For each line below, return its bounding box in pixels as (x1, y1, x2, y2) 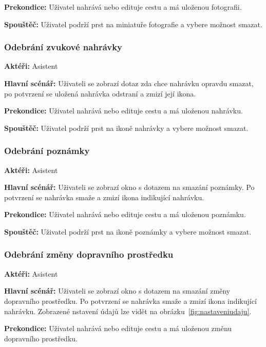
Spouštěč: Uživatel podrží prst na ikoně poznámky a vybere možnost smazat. (4, 226, 252, 237)
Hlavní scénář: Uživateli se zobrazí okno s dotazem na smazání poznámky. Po (4, 182, 255, 192)
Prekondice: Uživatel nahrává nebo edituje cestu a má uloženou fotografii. (4, 2, 242, 12)
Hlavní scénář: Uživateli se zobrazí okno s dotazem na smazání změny (4, 285, 231, 296)
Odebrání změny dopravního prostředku (4, 248, 174, 261)
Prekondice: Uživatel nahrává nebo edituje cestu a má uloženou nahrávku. (4, 105, 243, 116)
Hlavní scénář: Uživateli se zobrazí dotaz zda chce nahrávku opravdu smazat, (4, 78, 254, 88)
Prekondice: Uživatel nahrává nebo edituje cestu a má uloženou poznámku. (4, 209, 246, 220)
